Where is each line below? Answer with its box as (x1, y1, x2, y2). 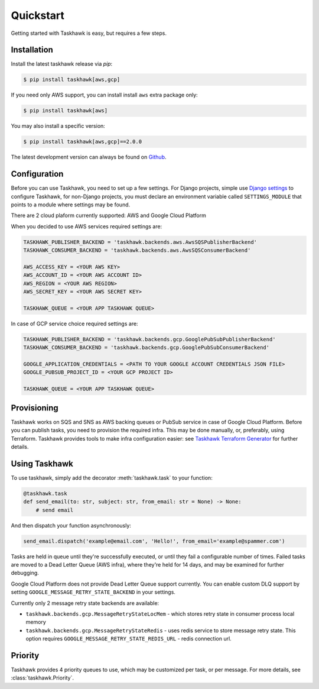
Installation (11, 45, 53, 55)
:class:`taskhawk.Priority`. (11, 674, 74, 681)
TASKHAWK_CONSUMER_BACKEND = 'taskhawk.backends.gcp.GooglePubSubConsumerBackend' (23, 344, 270, 351)
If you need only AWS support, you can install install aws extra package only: (11, 92, 198, 99)
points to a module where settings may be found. (11, 201, 131, 208)
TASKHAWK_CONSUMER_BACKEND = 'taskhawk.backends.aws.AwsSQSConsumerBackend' (23, 247, 251, 254)
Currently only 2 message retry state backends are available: (11, 599, 159, 606)
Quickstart (11, 9, 65, 22)
